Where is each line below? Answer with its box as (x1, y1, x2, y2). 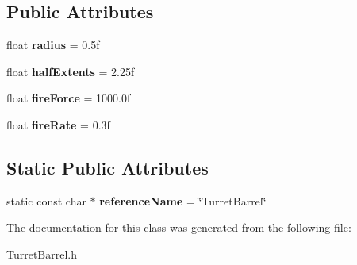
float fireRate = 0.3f (6, 116, 110, 132)
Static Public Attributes (6, 155, 209, 179)
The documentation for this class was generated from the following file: (6, 219, 351, 236)
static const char (6, 192, 86, 209)
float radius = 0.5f (6, 36, 100, 53)
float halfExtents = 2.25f (6, 63, 135, 79)
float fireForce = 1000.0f (6, 90, 131, 106)
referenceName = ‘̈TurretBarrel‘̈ (99, 192, 267, 209)
